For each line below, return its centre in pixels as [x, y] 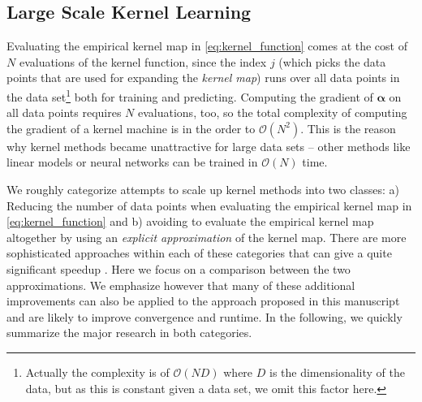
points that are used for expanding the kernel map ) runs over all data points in [203, 78]
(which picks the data [332, 61]
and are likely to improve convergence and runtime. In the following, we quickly [205, 316]
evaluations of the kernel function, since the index [143, 61]
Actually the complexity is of [97, 372]
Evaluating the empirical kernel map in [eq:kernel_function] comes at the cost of [207, 46]
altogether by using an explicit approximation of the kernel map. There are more [207, 237]
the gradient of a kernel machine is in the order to [131, 128]
